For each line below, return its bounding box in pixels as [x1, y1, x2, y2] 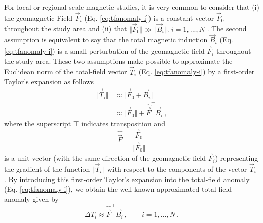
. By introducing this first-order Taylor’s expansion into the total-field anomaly [4, 173, 250, 184]
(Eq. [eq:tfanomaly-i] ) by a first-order [138, 66, 255, 77]
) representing [215, 153, 258, 163]
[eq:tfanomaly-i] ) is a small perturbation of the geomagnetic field [4, 46, 205, 56]
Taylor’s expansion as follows [4, 76, 94, 87]
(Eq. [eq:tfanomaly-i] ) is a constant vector [84, 12, 214, 23]
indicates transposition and [81, 118, 165, 129]
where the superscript [4, 118, 71, 129]
